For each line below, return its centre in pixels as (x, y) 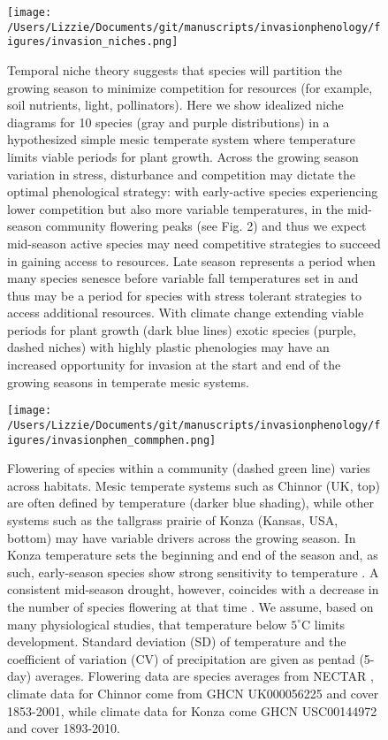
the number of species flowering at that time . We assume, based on (190, 606)
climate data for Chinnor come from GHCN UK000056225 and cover (193, 693)
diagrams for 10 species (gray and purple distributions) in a (168, 122)
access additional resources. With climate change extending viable (186, 313)
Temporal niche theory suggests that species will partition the (175, 69)
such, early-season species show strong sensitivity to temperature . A (193, 572)
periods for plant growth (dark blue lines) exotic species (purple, (182, 329)
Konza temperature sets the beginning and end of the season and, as (193, 555)
